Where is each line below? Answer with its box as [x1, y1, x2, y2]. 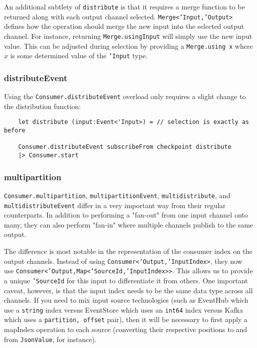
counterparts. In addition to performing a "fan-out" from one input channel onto [4, 210, 248, 220]
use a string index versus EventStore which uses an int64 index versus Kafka [4, 304, 243, 315]
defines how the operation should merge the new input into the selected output [4, 21, 244, 31]
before [4, 127, 25, 134]
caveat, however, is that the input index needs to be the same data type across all [4, 285, 253, 295]
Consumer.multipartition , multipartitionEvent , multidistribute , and [4, 190, 231, 200]
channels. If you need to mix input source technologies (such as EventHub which [4, 295, 249, 305]
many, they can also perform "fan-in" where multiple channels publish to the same [4, 219, 254, 230]
